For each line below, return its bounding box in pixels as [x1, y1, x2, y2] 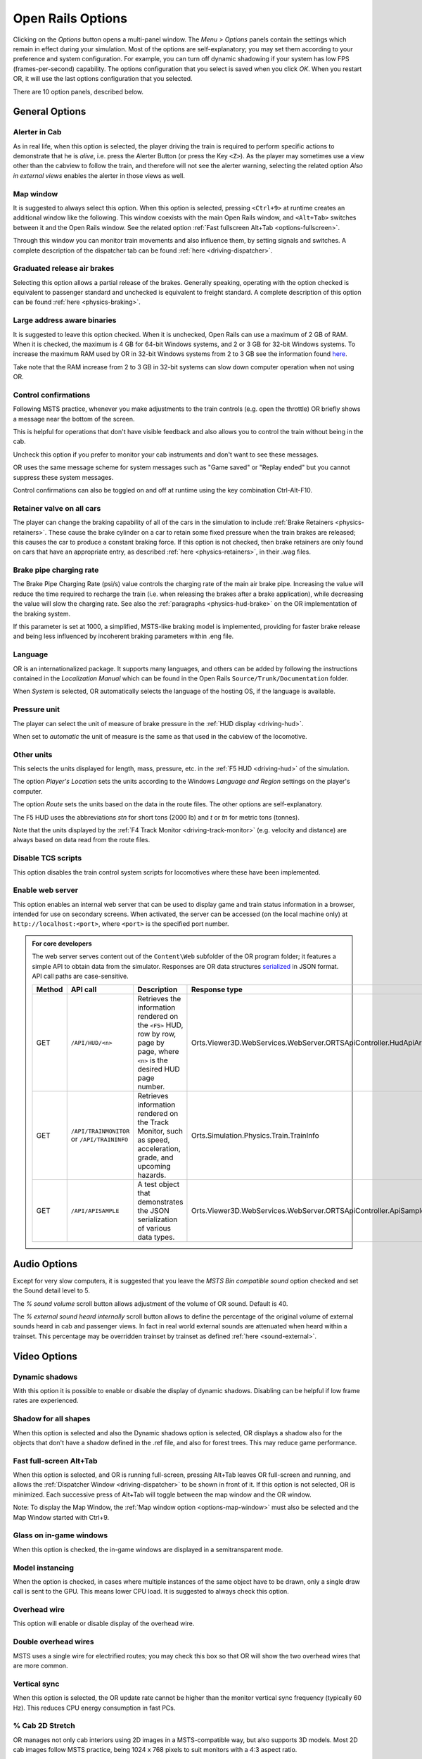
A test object [137, 1179, 180, 1189]
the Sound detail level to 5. [13, 1286, 91, 1295]
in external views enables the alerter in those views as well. [13, 171, 186, 179]
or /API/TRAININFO [70, 1133, 129, 1143]
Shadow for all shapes [13, 1414, 91, 1424]
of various [137, 1224, 172, 1233]
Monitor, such [137, 1126, 183, 1136]
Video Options [13, 1350, 77, 1362]
